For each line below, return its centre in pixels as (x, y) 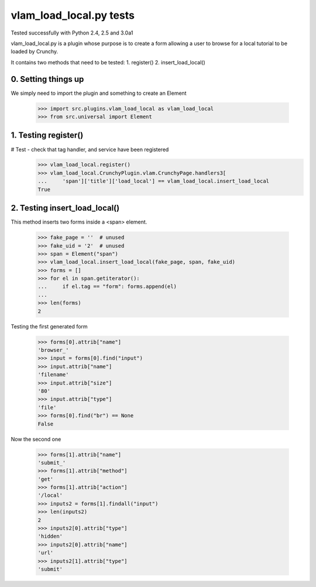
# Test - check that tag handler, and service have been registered (90, 149)
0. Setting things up (47, 79)
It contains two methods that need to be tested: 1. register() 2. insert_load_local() (108, 62)
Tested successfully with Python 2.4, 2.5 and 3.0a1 (72, 33)
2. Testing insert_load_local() (65, 208)
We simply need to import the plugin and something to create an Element (99, 93)
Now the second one (36, 439)
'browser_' (53, 350)
